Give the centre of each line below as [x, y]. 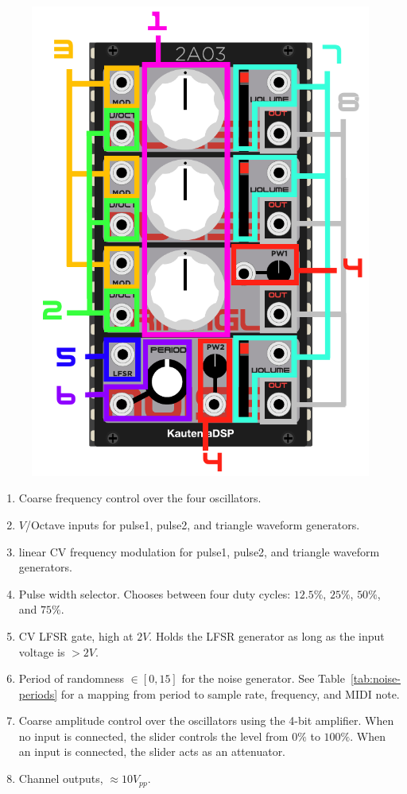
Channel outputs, [61, 779]
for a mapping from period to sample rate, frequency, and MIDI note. [230, 693]
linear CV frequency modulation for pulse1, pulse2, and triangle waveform [199, 551]
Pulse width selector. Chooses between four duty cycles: [155, 593]
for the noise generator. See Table [263, 678]
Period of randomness [72, 678]
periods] [38, 693]
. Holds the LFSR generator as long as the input [267, 635]
